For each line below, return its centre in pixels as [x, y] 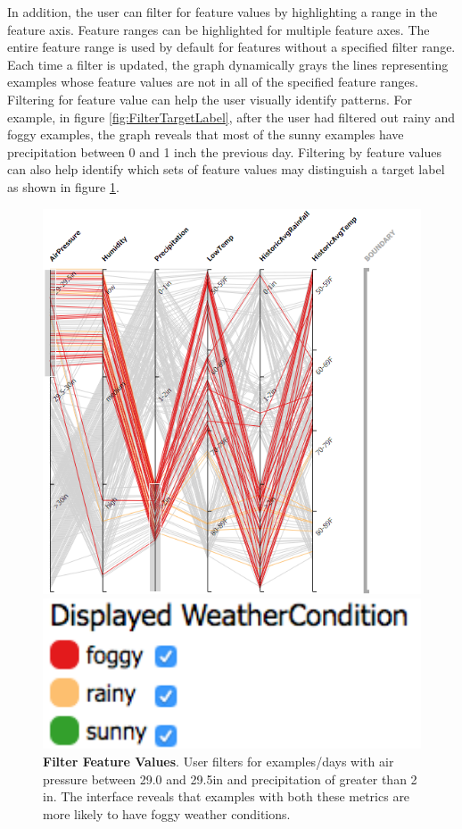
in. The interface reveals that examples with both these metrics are [227, 796]
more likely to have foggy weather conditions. [167, 813]
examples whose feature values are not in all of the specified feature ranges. [213, 82]
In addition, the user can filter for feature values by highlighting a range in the [223, 12]
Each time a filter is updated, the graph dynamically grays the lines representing [228, 64]
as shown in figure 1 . [63, 186]
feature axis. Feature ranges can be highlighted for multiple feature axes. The [219, 29]
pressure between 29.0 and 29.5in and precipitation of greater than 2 [230, 779]
